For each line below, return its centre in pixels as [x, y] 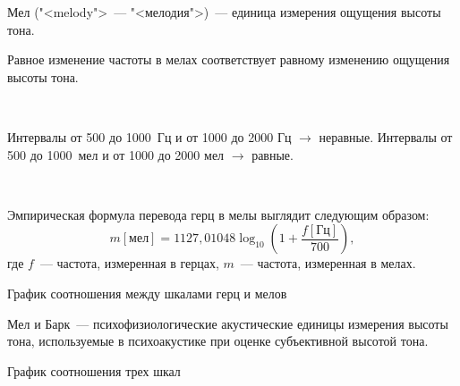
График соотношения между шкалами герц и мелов [147, 293]
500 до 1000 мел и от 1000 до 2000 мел [116, 154]
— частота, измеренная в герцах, [129, 263]
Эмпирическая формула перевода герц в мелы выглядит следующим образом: [218, 214]
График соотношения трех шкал [94, 370]
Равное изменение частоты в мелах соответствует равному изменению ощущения [229, 59]
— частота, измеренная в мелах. [328, 263]
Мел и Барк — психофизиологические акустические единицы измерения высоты [228, 323]
